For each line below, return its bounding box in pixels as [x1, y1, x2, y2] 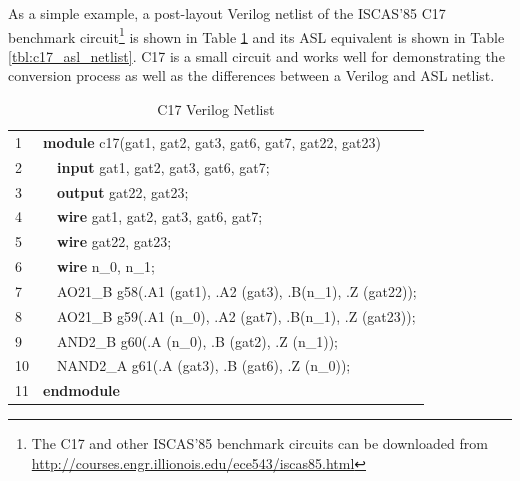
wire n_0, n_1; [57, 256, 155, 277]
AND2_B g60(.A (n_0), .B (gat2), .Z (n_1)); [57, 330, 338, 351]
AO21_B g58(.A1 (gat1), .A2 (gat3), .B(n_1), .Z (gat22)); [57, 280, 417, 301]
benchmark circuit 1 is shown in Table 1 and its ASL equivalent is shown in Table [8, 23, 505, 47]
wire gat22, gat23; [57, 231, 172, 252]
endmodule [43, 380, 120, 401]
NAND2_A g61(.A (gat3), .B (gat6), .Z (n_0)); [57, 355, 351, 376]
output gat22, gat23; [57, 181, 189, 202]
